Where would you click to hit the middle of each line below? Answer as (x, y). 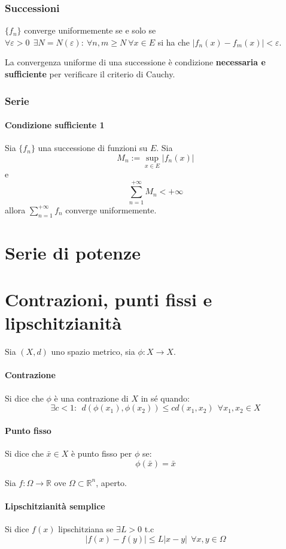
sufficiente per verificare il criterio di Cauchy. (90, 74)
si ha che (174, 42)
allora (15, 209)
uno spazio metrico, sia (93, 352)
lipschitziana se (86, 529)
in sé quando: (165, 398)
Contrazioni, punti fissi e (109, 299)
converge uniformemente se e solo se (90, 30)
